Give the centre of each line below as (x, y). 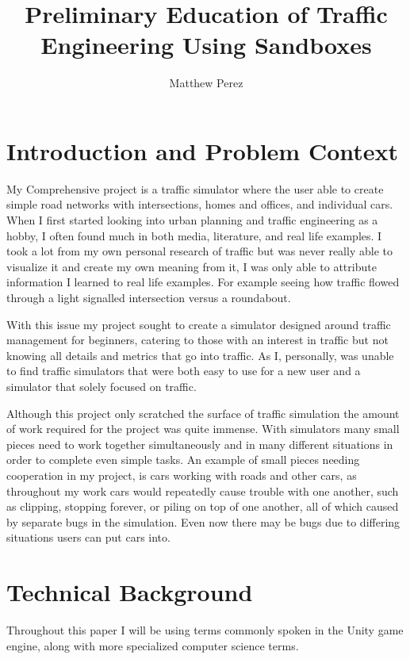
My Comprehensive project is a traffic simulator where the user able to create (195, 188)
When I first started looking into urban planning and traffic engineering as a (192, 220)
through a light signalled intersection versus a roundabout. (149, 297)
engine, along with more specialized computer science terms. (153, 645)
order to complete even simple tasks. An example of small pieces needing (183, 460)
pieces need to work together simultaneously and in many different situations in (200, 444)
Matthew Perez (206, 83)
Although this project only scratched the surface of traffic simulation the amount (203, 413)
